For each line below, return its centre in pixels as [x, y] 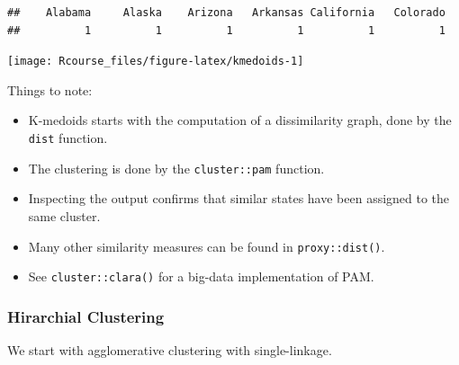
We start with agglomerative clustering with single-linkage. [170, 350]
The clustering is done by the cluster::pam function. [176, 168]
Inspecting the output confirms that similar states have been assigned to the [239, 198]
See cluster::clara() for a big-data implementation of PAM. [201, 276]
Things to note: [50, 89]
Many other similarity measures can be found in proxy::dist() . [207, 246]
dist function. [68, 138]
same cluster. [64, 215]
